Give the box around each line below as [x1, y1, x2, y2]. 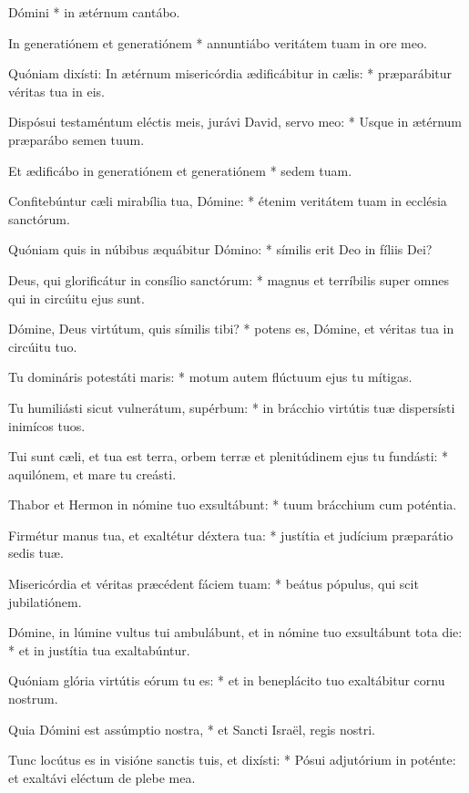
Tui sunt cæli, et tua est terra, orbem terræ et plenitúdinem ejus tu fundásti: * [8, 447, 449, 466]
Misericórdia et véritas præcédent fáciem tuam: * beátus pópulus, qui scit [8, 574, 419, 593]
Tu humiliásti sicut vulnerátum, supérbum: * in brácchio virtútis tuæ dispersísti [8, 397, 455, 417]
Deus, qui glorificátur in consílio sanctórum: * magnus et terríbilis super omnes [8, 270, 449, 289]
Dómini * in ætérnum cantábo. [8, 3, 180, 21]
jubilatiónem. [8, 592, 82, 611]
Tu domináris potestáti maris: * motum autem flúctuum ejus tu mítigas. [8, 367, 413, 386]
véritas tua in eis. [8, 81, 105, 100]
